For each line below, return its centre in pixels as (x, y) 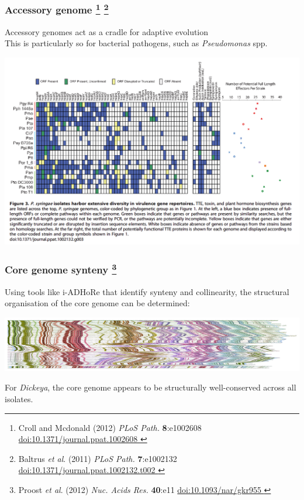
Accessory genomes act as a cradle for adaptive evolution (107, 31)
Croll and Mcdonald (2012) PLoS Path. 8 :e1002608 (110, 427)
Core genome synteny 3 (61, 269)
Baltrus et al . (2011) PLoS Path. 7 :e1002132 (98, 458)
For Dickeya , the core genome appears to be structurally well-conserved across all (151, 387)
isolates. (19, 398)
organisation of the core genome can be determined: (97, 303)
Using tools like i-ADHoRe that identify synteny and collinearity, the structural (147, 291)
